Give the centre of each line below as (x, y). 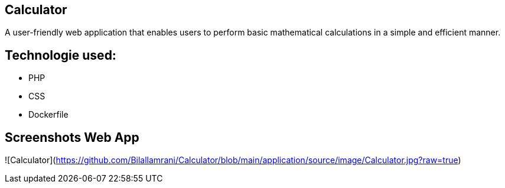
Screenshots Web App (72, 137)
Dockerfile (48, 115)
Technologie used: (61, 55)
